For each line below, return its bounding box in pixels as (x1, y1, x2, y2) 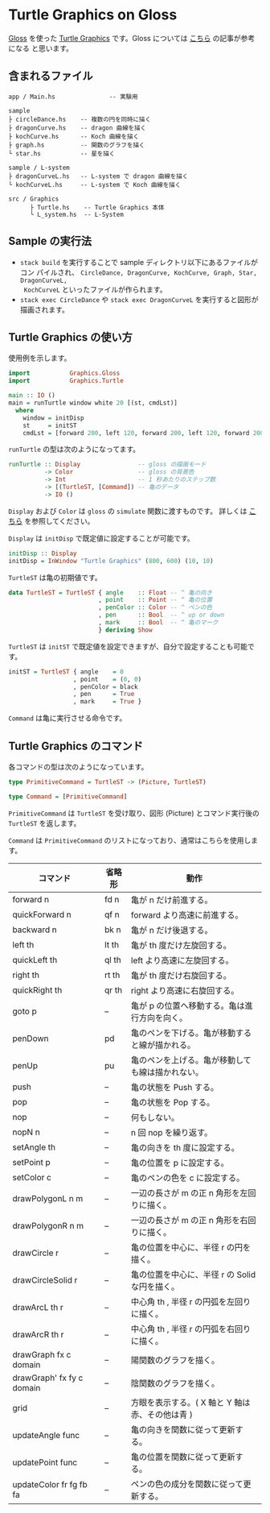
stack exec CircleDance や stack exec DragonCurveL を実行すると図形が (19, 294, 259, 304)
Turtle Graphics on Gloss (8, 6, 178, 24)
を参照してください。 (23, 516, 95, 525)
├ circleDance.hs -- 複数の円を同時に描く (8, 115, 151, 123)
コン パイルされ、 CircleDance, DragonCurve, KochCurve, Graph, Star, (19, 267, 257, 277)
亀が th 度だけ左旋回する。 (131, 939, 231, 951)
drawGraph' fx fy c (12, 1372, 84, 1383)
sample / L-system (8, 164, 70, 172)
